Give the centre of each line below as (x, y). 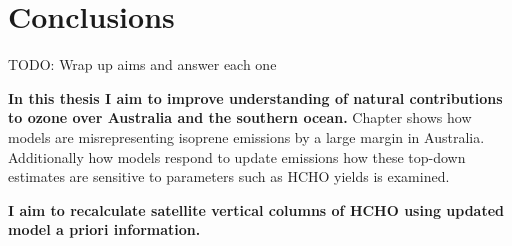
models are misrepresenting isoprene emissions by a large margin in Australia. (246, 136)
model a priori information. (104, 229)
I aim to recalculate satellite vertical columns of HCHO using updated (256, 209)
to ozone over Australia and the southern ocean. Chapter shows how (240, 117)
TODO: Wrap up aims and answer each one (142, 64)
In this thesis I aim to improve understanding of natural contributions (255, 97)
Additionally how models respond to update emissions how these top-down (237, 156)
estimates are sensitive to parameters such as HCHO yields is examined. (229, 176)
